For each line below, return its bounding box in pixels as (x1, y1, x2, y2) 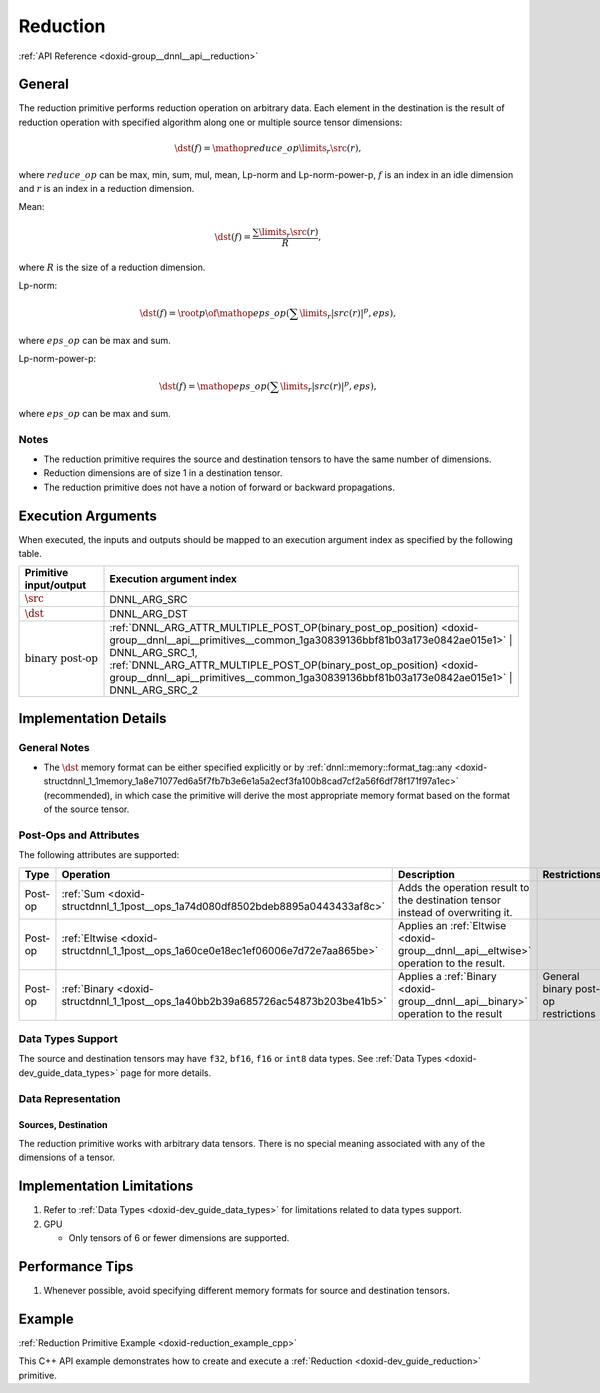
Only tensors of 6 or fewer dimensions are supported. (68, 1231, 290, 1244)
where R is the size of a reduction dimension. (18, 261, 206, 274)
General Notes (18, 740, 90, 754)
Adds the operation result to (397, 880, 530, 894)
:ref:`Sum (61, 886, 105, 900)
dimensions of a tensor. (18, 1151, 115, 1164)
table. (18, 548, 42, 560)
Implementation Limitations (18, 1178, 194, 1195)
